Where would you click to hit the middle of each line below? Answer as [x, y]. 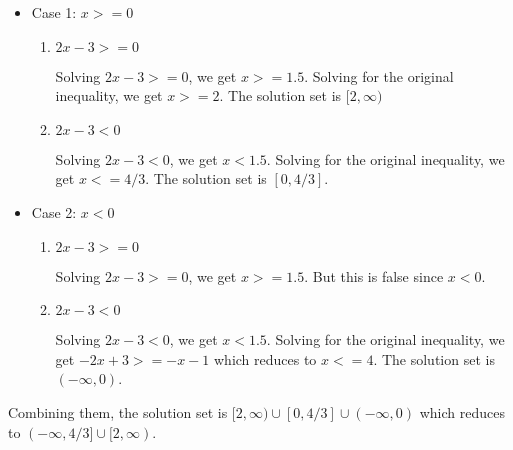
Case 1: [54, 12]
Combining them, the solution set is [118, 411]
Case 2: [54, 211]
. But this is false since [374, 275]
